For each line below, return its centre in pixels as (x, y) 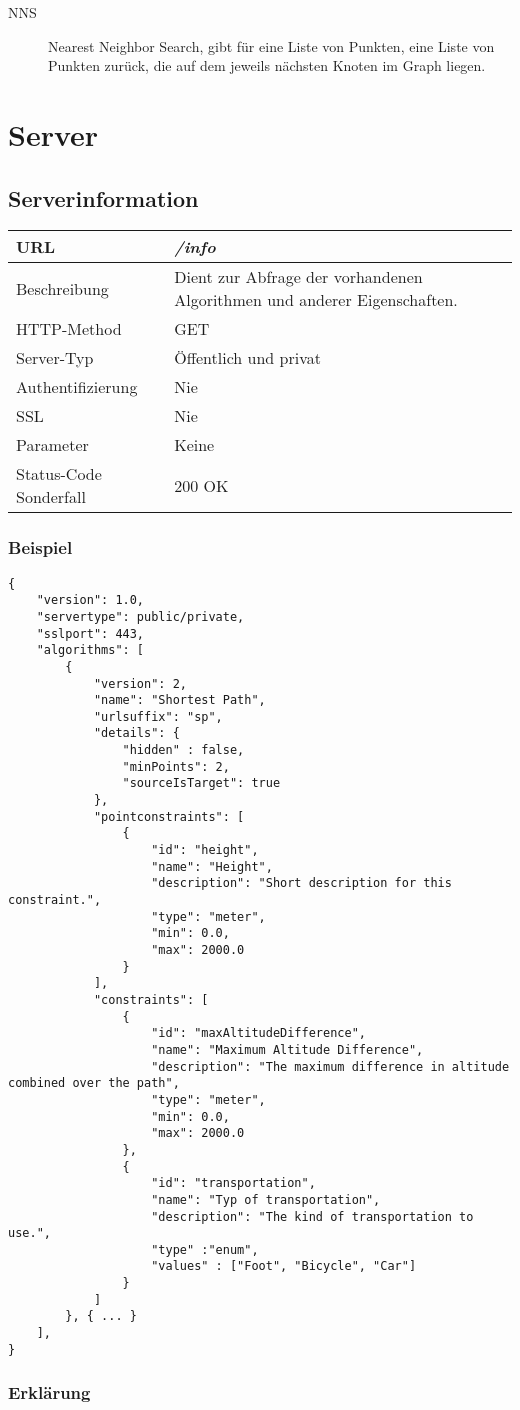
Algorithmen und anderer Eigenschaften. (316, 300)
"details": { (136, 733)
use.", (29, 1233)
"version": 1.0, (90, 600)
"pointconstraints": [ (169, 816)
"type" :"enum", (205, 1249)
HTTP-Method (69, 329)
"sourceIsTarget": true (201, 783)
